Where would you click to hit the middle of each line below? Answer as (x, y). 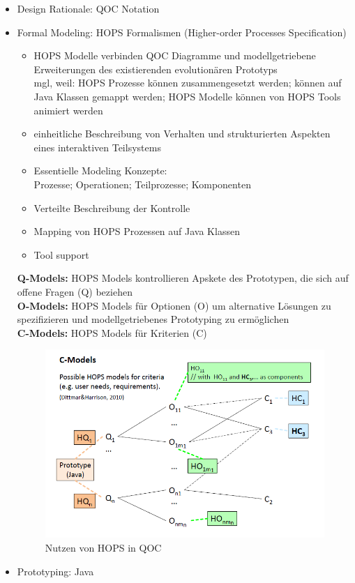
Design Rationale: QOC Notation (88, 8)
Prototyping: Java (55, 571)
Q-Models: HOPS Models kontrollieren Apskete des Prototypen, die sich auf (183, 278)
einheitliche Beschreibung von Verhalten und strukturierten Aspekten (182, 134)
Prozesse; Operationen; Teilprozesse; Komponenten (142, 184)
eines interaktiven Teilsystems (97, 147)
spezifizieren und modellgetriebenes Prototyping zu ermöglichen (153, 319)
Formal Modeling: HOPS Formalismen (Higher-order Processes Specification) (182, 32)
